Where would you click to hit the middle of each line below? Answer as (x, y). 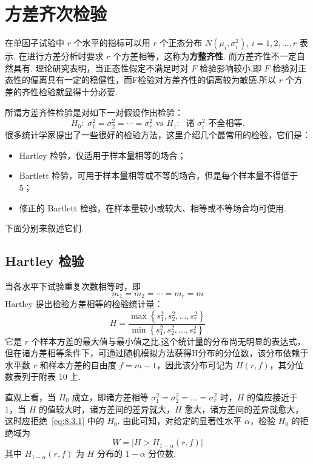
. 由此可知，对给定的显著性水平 (180, 421)
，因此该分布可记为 (195, 364)
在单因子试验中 (35, 43)
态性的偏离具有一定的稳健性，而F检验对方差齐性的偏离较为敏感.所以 (141, 80)
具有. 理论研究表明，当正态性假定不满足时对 (101, 68)
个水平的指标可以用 (112, 43)
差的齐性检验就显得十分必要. (61, 91)
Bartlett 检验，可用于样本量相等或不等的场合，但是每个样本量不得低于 (159, 175)
